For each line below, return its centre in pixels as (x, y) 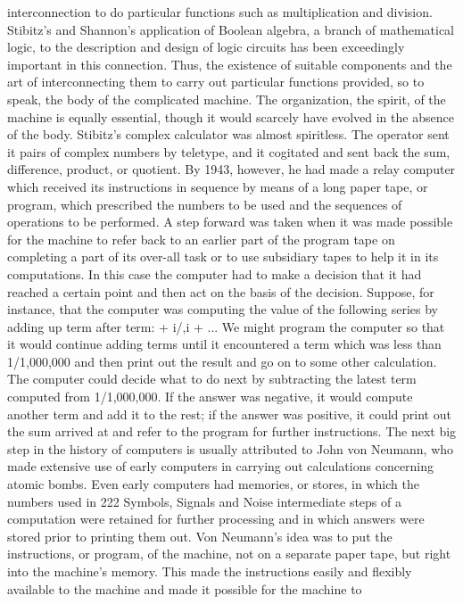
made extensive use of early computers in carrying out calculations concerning (221, 466)
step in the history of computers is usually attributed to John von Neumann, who (231, 448)
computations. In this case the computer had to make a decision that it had (215, 273)
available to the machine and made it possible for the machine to (185, 588)
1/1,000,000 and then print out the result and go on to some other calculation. (222, 361)
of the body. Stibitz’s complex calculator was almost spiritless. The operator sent (228, 134)
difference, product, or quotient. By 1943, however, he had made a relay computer (231, 169)
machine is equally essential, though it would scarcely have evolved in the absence (231, 116)
